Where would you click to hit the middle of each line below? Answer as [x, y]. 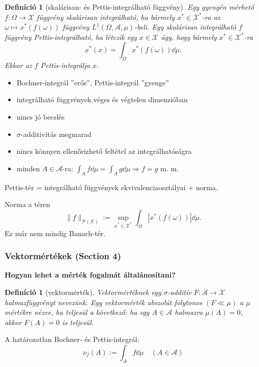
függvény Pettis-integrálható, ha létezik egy [71, 37]
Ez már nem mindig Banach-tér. [55, 233]
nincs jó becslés [41, 116]
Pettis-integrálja [65, 65]
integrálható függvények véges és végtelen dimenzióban [102, 99]
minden [28, 168]
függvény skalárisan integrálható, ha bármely [105, 17]
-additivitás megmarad [56, 134]
